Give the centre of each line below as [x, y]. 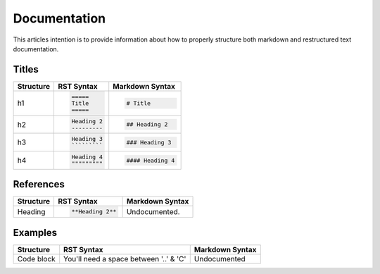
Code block [36, 259]
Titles [26, 69]
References [39, 184]
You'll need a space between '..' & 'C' [125, 259]
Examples [35, 232]
